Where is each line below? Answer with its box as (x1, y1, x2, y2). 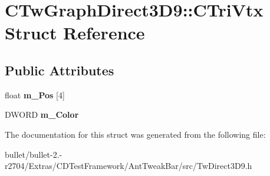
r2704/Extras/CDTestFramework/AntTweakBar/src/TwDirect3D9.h (5, 160, 252, 172)
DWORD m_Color (5, 108, 79, 121)
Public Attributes (5, 61, 114, 79)
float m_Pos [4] (5, 88, 65, 101)
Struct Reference (5, 21, 145, 45)
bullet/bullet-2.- (5, 148, 62, 160)
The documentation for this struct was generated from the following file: (5, 128, 266, 140)
